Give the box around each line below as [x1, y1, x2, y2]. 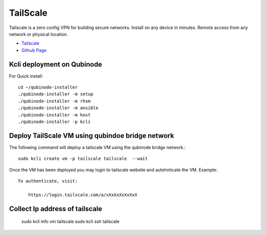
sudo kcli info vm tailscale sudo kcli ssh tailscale [21, 219, 120, 225]
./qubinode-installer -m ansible [18, 105, 99, 111]
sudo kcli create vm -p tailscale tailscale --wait [18, 156, 148, 162]
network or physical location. [9, 31, 68, 37]
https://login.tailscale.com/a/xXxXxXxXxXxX [28, 192, 137, 198]
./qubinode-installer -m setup [18, 91, 94, 97]
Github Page [21, 47, 47, 53]
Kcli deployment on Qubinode [9, 60, 102, 68]
